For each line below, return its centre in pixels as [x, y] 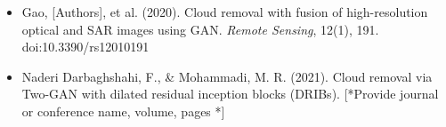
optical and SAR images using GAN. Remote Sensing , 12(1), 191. [200, 29]
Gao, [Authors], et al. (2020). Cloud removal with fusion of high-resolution [225, 12]
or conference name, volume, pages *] [123, 111]
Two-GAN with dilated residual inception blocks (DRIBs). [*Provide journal [230, 94]
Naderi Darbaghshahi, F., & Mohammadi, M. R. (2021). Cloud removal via [227, 76]
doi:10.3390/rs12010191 [85, 47]
